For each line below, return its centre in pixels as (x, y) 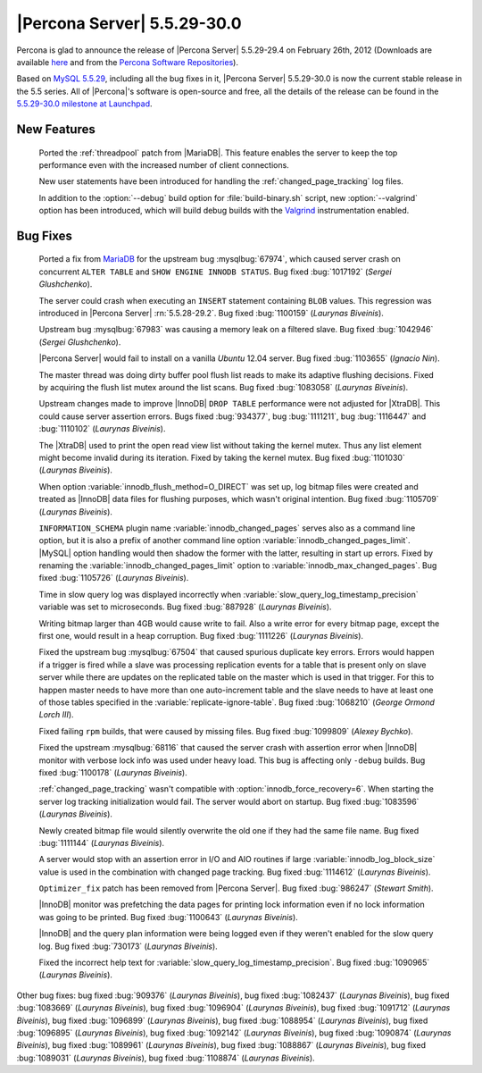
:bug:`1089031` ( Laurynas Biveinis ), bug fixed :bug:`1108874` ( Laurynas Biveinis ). (166, 1058)
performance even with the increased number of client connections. (164, 164)
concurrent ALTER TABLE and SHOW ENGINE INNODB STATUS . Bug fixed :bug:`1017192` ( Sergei (215, 272)
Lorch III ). (57, 715)
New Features (56, 129)
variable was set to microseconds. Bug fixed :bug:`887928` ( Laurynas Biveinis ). (185, 607)
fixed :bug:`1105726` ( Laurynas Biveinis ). (114, 578)
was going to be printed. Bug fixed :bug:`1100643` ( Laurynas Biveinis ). (168, 917)
